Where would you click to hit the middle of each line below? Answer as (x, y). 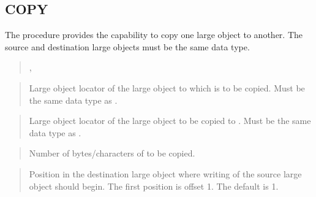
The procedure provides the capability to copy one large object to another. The (154, 35)
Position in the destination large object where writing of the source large (165, 173)
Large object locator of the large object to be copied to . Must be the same (170, 121)
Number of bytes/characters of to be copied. (112, 153)
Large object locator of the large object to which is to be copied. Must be (167, 87)
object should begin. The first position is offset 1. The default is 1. (154, 186)
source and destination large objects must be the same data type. (127, 46)
